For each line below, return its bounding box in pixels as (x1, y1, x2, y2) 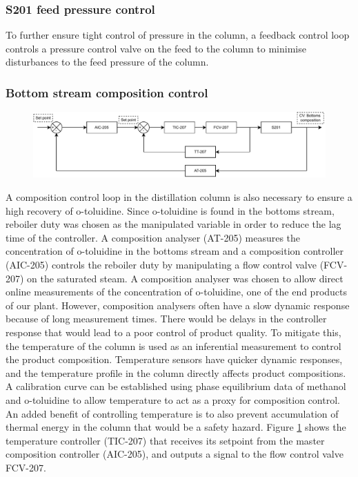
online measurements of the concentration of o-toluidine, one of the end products (6, 284, 348, 299)
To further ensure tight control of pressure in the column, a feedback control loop (6, 28, 350, 42)
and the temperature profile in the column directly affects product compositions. (6, 365, 346, 380)
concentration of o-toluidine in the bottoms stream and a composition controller (6, 244, 344, 258)
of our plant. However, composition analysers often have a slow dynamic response (6, 298, 350, 312)
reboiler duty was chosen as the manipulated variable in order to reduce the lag (6, 217, 341, 231)
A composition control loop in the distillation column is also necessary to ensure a (6, 190, 352, 204)
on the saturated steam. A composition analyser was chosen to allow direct (27, 271, 344, 285)
